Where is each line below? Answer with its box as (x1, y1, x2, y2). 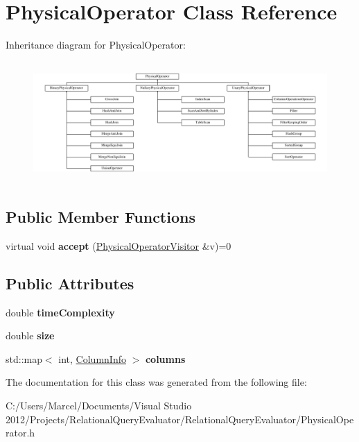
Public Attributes (6, 272, 134, 294)
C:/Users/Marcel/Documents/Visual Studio (6, 398, 192, 413)
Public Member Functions (6, 206, 195, 228)
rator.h (6, 425, 35, 440)
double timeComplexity (6, 305, 115, 319)
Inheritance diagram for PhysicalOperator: (6, 37, 186, 52)
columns (145, 351, 186, 366)
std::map (6, 351, 42, 366)
